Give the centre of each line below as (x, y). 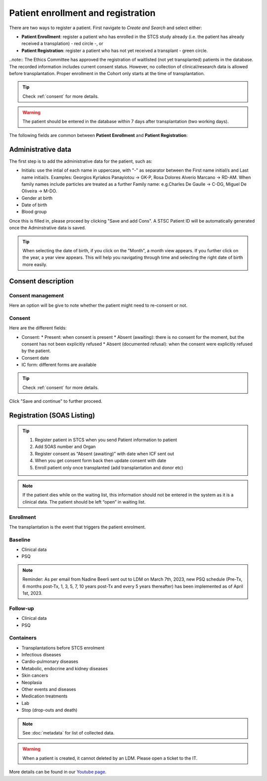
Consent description (42, 281)
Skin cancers (35, 676)
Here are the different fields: (38, 328)
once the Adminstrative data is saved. (47, 228)
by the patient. (36, 351)
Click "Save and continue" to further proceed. (56, 401)
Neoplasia (32, 682)
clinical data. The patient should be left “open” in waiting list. (84, 502)
